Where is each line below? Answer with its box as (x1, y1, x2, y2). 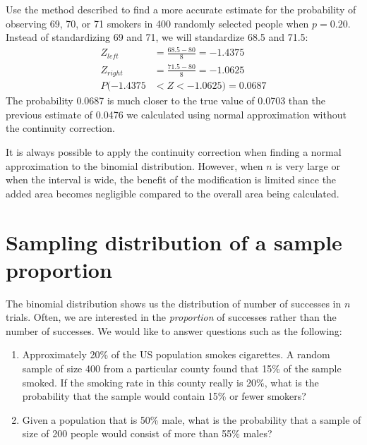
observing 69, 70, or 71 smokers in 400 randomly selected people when (6, 16, 309, 30)
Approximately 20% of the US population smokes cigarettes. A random (22, 347, 330, 362)
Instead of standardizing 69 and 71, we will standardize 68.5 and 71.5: (6, 30, 308, 44)
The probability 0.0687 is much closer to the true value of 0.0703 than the (6, 93, 325, 108)
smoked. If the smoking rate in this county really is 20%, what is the (22, 374, 319, 389)
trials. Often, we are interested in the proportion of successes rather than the (6, 310, 337, 324)
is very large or (275, 158, 340, 173)
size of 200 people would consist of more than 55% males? (22, 426, 272, 441)
